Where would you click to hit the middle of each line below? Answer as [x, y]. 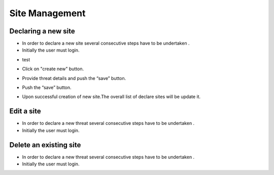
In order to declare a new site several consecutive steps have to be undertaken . [106, 43]
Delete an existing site [45, 145]
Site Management [47, 13]
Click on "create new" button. [53, 69]
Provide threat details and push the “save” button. [74, 78]
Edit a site [25, 111]
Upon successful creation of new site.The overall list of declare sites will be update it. [111, 97]
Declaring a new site [42, 31]
